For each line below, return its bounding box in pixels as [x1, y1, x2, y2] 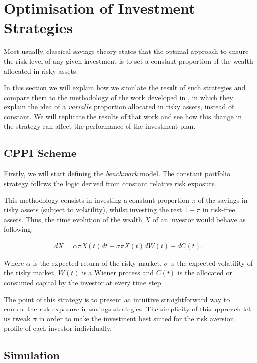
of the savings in [198, 195, 248, 205]
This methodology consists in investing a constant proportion [4, 195, 190, 205]
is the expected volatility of [170, 258, 253, 268]
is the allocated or [177, 267, 233, 278]
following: [4, 224, 33, 234]
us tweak [4, 313, 31, 323]
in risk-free [202, 205, 235, 215]
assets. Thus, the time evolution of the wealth [4, 214, 142, 224]
